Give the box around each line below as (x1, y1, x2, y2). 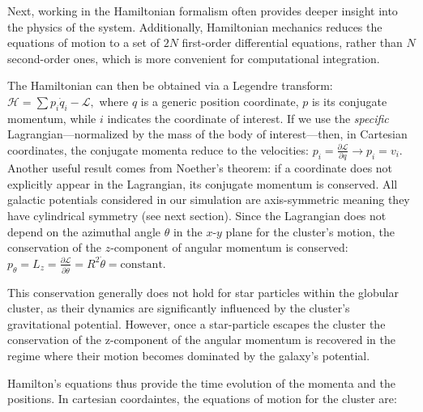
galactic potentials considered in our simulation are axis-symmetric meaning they (7, 191, 410, 208)
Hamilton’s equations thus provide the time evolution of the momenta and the (7, 374, 395, 391)
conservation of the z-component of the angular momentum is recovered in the (7, 331, 395, 348)
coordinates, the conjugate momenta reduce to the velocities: (7, 141, 309, 158)
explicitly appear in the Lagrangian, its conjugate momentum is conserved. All (7, 175, 398, 192)
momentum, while (7, 109, 96, 126)
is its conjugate (311, 92, 387, 109)
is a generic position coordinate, (140, 92, 299, 109)
